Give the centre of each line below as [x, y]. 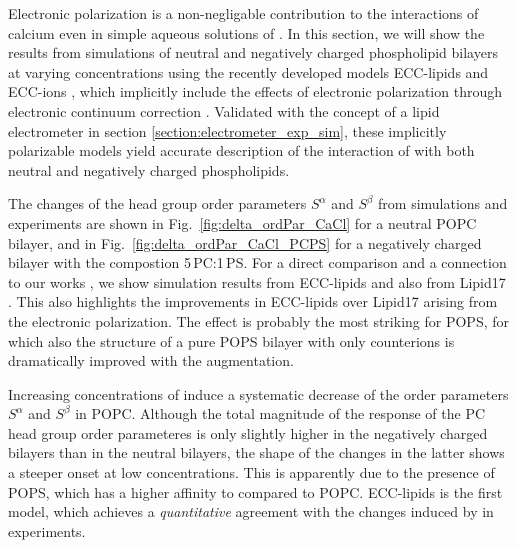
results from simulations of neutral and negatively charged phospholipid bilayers [253, 52]
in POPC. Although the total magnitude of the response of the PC [280, 413]
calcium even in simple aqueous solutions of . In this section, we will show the [246, 32]
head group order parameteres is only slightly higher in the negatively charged [248, 432]
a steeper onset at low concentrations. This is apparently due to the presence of [251, 472]
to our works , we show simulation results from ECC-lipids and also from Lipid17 [257, 281]
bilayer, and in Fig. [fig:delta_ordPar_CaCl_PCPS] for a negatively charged [245, 242]
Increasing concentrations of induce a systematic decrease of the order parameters [258, 393]
